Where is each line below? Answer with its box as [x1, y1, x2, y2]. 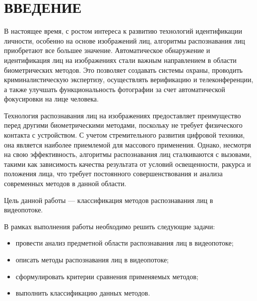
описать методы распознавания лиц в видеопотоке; [15, 254, 169, 264]
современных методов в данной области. [4, 178, 127, 189]
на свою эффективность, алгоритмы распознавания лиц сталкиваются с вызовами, [4, 149, 252, 159]
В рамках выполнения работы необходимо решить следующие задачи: [4, 221, 215, 231]
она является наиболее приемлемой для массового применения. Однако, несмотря [4, 139, 251, 150]
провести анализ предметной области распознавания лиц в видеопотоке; [15, 238, 234, 248]
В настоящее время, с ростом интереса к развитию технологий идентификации [4, 26, 242, 36]
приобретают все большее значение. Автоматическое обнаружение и [4, 45, 210, 55]
